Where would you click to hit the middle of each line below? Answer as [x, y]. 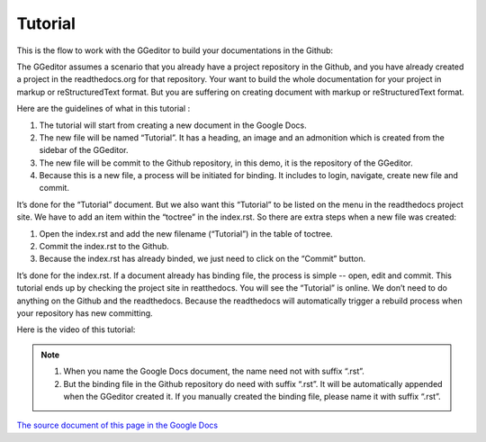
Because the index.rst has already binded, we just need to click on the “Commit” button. [202, 259]
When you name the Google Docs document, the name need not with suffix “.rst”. [214, 371]
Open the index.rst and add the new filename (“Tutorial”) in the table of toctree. [186, 233]
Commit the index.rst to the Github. [104, 247]
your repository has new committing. [85, 313]
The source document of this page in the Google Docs [117, 425]
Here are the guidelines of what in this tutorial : [103, 109]
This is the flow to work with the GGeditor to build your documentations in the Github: [175, 50]
